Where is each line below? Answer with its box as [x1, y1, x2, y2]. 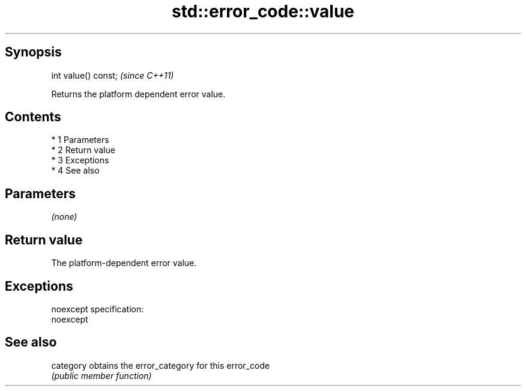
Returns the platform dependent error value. [51, 88, 226, 99]
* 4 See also [51, 165, 100, 176]
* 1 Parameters [51, 135, 109, 145]
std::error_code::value [171, 1, 355, 22]
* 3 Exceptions [51, 155, 109, 166]
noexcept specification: [51, 303, 144, 314]
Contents [5, 109, 61, 125]
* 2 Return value [51, 145, 115, 156]
